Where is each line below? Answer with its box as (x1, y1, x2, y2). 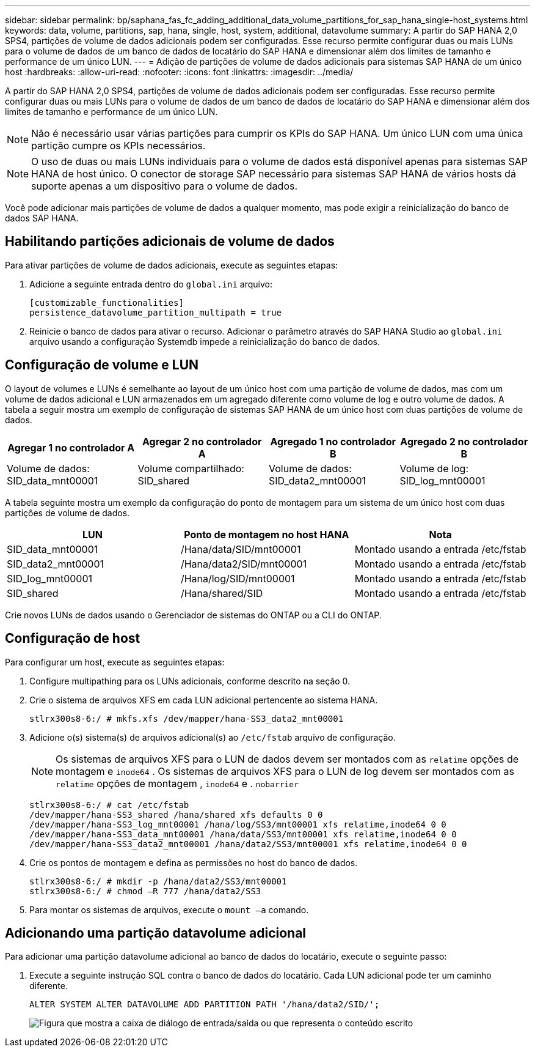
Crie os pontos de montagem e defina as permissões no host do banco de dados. (29, 857, 358, 868)
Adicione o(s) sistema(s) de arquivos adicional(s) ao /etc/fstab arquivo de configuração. (29, 732, 396, 743)
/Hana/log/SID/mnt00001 (180, 572, 295, 585)
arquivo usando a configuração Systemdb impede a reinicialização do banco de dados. (29, 336, 380, 347)
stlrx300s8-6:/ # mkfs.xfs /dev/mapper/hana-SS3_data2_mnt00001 (29, 713, 344, 724)
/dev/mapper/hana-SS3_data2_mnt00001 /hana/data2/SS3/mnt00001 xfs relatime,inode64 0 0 (29, 839, 467, 849)
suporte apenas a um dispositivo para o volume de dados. (31, 180, 298, 192)
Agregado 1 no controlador (270, 435, 396, 448)
